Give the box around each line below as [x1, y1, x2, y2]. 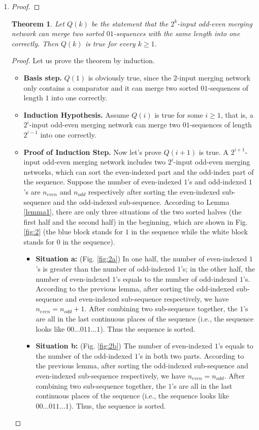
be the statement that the [91, 18, 169, 29]
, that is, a [220, 109, 253, 120]
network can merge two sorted [11, 28, 104, 39]
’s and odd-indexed [187, 176, 247, 187]
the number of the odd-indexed [36, 350, 133, 361]
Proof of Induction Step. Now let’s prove [23, 146, 161, 157]
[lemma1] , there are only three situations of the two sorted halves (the [23, 206, 242, 217]
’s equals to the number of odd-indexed [115, 273, 238, 284]
